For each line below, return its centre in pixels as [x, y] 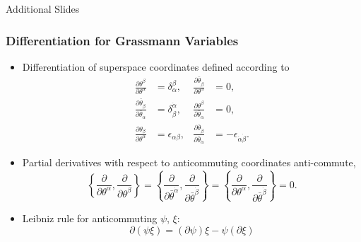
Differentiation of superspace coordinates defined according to [156, 66]
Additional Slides [43, 8]
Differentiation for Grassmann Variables [122, 40]
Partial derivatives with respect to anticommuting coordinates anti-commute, [189, 162]
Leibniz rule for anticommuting [90, 218]
